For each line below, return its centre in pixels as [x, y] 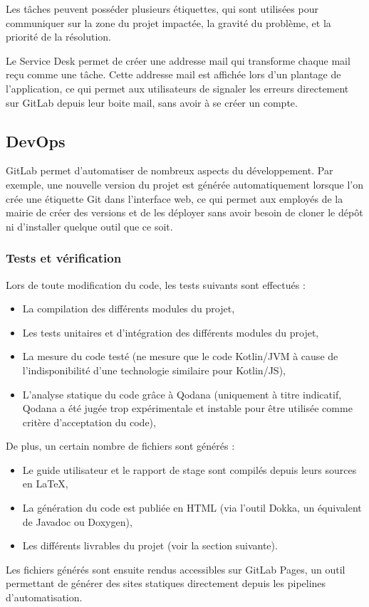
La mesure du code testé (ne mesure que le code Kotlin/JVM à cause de [180, 356]
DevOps [36, 141]
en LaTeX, [45, 484]
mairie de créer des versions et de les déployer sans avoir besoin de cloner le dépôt [184, 212]
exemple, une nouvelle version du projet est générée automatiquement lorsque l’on [185, 184]
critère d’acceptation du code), [89, 422]
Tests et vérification [64, 258]
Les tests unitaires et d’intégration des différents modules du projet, [171, 332]
